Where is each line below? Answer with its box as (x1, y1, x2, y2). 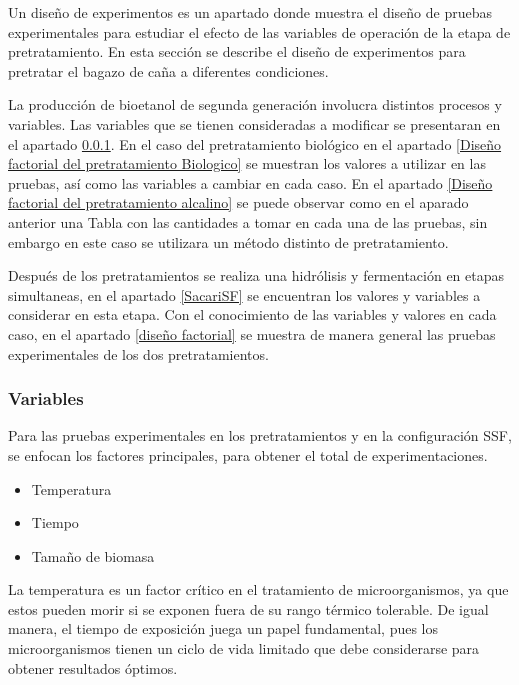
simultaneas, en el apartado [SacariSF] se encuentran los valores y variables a (8, 284, 481, 305)
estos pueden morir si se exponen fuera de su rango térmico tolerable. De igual (8, 598, 489, 619)
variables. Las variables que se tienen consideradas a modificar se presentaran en (8, 113, 501, 134)
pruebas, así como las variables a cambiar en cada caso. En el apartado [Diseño (8, 172, 493, 193)
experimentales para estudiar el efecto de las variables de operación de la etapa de (8, 21, 511, 42)
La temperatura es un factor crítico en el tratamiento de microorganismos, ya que (8, 579, 509, 600)
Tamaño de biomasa (31, 545, 155, 566)
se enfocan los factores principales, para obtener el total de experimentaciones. (8, 444, 488, 465)
